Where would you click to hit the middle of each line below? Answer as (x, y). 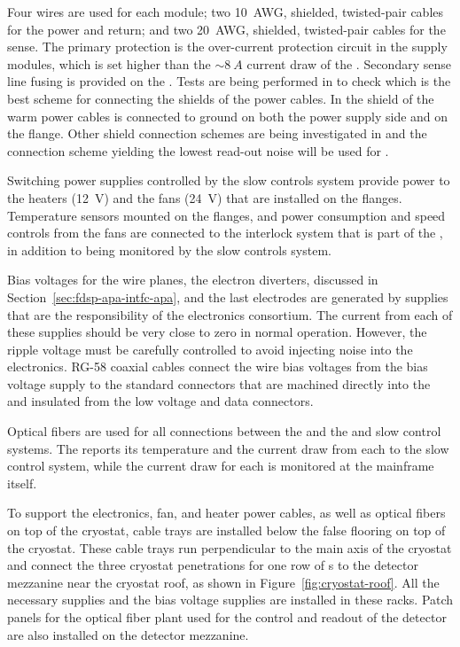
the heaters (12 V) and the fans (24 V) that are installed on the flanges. (205, 197)
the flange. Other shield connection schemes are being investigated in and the (217, 133)
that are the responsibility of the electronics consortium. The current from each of (230, 314)
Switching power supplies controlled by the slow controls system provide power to (229, 180)
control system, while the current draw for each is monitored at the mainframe (221, 466)
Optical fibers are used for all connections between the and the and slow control (224, 431)
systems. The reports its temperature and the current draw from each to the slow (228, 448)
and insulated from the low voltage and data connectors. (160, 401)
